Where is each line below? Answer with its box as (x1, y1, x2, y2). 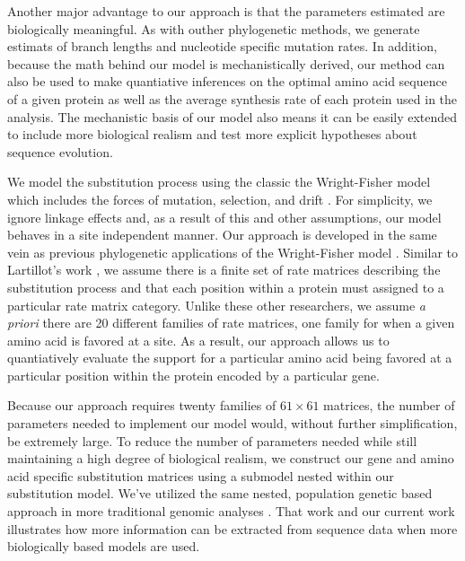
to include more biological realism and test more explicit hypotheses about (7, 125, 417, 144)
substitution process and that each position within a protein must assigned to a (7, 277, 444, 296)
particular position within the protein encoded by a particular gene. (7, 365, 380, 384)
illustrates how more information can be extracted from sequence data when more (7, 519, 458, 538)
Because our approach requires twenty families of (7, 396, 276, 415)
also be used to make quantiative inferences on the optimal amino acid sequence (7, 72, 447, 91)
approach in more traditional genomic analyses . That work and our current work (7, 502, 455, 521)
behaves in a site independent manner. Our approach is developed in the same (7, 225, 437, 244)
